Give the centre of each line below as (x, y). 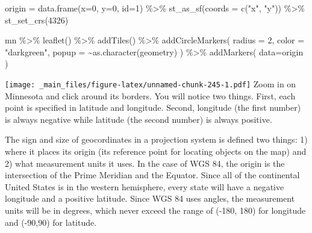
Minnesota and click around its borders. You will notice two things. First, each (150, 95)
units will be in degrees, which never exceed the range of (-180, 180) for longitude (155, 210)
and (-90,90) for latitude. (51, 222)
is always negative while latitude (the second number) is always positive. (139, 119)
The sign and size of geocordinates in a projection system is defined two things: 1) (156, 139)
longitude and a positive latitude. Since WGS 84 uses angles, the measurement (150, 198)
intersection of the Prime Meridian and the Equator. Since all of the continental (152, 175)
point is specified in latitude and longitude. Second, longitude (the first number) (153, 107)
